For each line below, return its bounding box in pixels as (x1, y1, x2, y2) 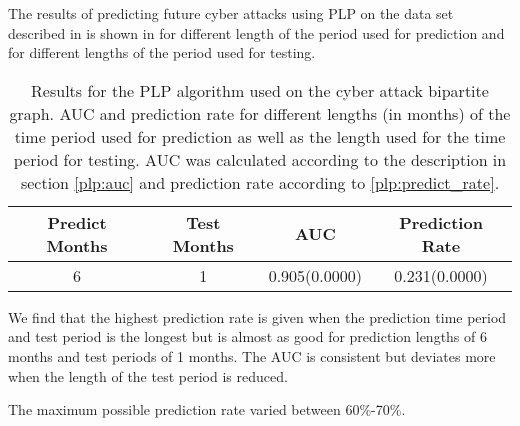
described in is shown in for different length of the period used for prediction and (8, 22, 505, 43)
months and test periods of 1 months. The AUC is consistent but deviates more (8, 345, 496, 366)
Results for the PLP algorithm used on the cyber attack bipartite (31, 78, 489, 102)
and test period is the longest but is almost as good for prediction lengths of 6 (8, 326, 487, 347)
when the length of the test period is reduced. (8, 365, 288, 386)
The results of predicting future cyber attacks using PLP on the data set (8, 3, 454, 23)
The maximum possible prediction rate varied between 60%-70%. (8, 399, 406, 420)
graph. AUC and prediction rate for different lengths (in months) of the (9, 101, 511, 125)
